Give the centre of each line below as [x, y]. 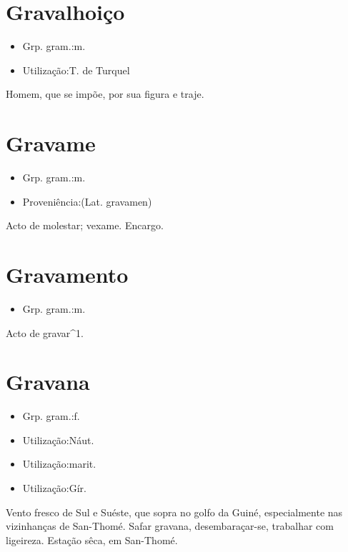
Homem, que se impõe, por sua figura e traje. [105, 94]
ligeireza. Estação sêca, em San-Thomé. [92, 540]
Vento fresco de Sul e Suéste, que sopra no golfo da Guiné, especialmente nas [174, 512]
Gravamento [67, 274]
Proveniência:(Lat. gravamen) [87, 201]
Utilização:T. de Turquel [76, 70]
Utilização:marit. [59, 464]
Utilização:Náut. [58, 440]
